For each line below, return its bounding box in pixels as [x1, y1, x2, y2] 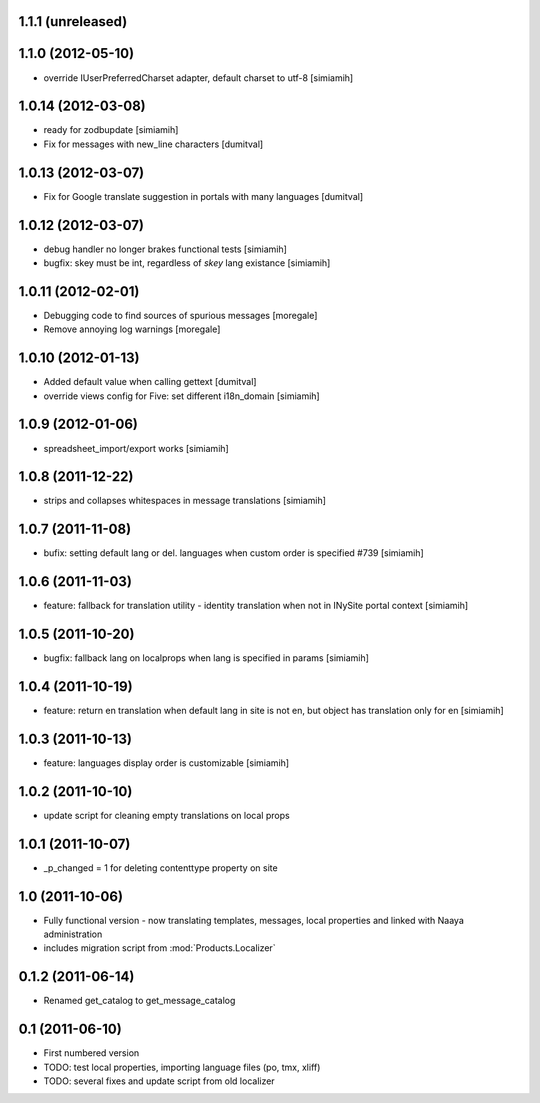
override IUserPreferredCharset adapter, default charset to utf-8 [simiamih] [43, 71, 354, 84]
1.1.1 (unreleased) [18, 13, 128, 30]
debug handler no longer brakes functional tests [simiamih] [43, 243, 287, 255]
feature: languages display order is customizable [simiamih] [43, 756, 290, 769]
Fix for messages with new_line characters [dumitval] [43, 138, 264, 150]
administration [43, 928, 103, 940]
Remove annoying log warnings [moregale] [43, 323, 221, 335]
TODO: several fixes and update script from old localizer [43, 1075, 275, 1087]
